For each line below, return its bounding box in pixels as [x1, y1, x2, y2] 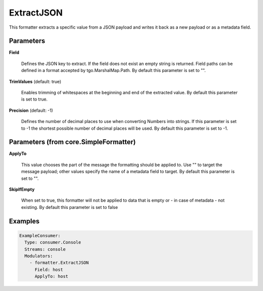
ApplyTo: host [35, 274, 68, 279]
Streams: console [24, 246, 66, 252]
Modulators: [24, 253, 53, 258]
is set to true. [21, 96, 48, 102]
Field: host [35, 267, 63, 272]
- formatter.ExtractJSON [29, 260, 89, 266]
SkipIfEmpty [9, 187, 35, 192]
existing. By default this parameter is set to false [21, 204, 118, 210]
